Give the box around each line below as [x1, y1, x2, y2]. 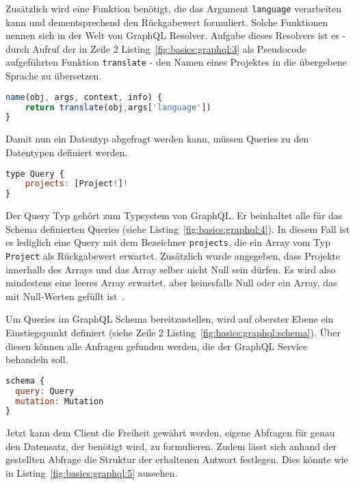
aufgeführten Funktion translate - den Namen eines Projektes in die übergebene [5, 55, 347, 69]
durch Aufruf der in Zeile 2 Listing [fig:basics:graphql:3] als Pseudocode [5, 41, 306, 55]
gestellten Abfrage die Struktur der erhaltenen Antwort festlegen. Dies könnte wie [5, 452, 348, 467]
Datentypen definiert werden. [5, 145, 128, 159]
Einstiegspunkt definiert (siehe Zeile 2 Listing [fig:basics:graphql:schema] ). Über [5, 325, 341, 339]
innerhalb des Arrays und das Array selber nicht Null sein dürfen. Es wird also [5, 262, 336, 276]
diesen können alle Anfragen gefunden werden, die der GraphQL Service [5, 338, 308, 353]
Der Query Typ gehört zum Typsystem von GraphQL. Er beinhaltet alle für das [5, 208, 343, 223]
